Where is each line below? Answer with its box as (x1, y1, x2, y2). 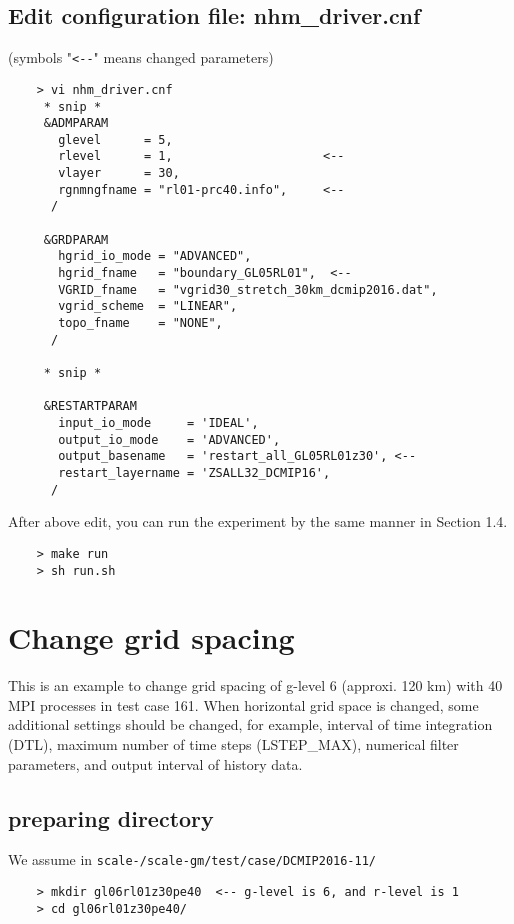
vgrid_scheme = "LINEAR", (58, 299, 238, 314)
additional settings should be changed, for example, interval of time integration (8, 714, 493, 735)
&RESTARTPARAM (43, 399, 137, 414)
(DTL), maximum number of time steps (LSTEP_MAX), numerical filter (8, 734, 459, 755)
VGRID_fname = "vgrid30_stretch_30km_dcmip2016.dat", (58, 282, 438, 297)
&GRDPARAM (43, 232, 109, 247)
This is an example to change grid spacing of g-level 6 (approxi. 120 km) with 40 (8, 675, 503, 696)
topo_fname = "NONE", (58, 316, 223, 331)
